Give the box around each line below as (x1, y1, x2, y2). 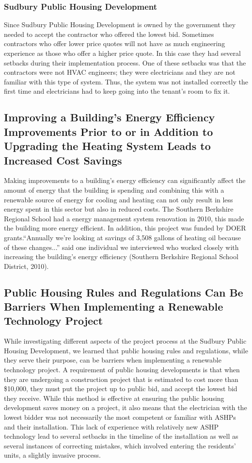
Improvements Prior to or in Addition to (4, 124, 213, 139)
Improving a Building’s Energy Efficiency (4, 110, 215, 125)
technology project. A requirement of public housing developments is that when (4, 364, 240, 375)
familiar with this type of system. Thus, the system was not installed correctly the (4, 76, 248, 86)
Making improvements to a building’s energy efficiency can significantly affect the (4, 175, 246, 185)
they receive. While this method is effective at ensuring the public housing (4, 393, 224, 403)
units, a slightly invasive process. (4, 450, 101, 460)
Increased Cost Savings (4, 152, 122, 167)
